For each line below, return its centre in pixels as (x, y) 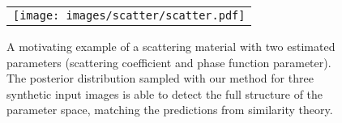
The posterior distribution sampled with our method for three (160, 78)
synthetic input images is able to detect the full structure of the (165, 93)
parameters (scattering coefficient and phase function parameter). (169, 62)
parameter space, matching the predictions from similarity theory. (170, 110)
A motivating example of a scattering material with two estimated (171, 46)
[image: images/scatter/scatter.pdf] (129, 15)
